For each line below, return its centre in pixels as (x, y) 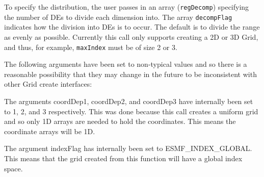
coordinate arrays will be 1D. (50, 131)
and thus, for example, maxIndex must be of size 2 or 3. (91, 47)
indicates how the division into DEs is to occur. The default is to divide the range (132, 27)
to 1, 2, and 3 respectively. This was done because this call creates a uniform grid (131, 111)
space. (14, 168)
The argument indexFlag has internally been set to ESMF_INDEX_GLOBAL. (128, 148)
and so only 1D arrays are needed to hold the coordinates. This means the (120, 121)
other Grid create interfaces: (48, 84)
